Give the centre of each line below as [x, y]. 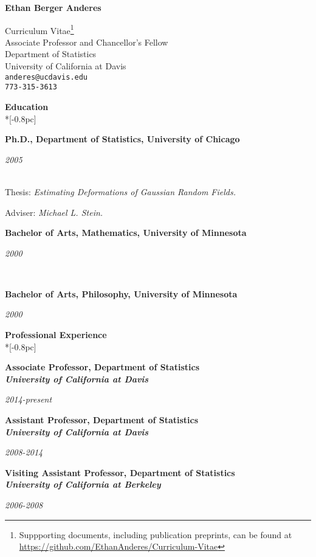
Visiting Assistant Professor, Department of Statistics [120, 472]
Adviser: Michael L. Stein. [54, 212]
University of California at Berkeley [83, 484]
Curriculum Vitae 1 [39, 29]
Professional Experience [56, 335]
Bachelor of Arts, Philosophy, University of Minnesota [121, 293]
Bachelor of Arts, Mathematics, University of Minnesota [126, 233]
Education [27, 106]
